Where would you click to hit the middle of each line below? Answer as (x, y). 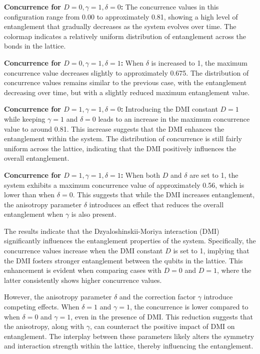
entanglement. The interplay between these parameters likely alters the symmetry (129, 336)
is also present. (94, 214)
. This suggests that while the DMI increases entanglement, (164, 195)
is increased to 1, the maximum (199, 62)
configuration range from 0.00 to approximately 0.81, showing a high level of (121, 16)
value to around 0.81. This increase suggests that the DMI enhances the (114, 128)
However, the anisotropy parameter (58, 297)
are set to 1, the (214, 174)
